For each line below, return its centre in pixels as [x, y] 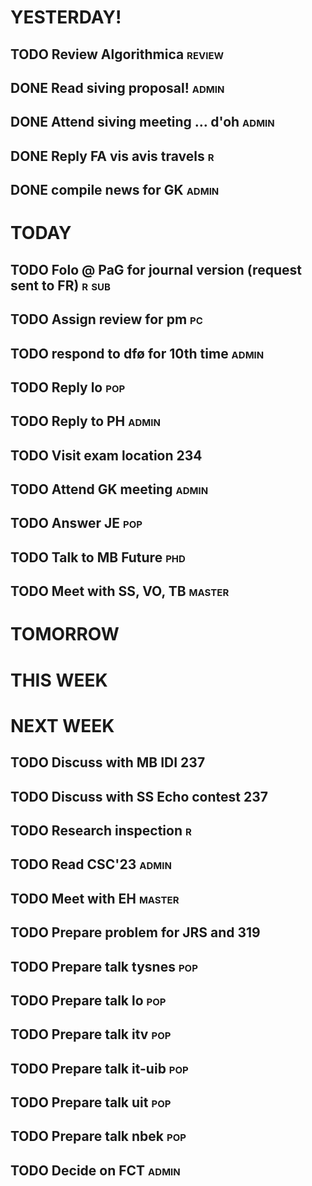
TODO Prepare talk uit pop [91, 1102]
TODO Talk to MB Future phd [98, 557]
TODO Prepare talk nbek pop [98, 1136]
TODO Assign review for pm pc [106, 319]
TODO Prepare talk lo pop [88, 1000]
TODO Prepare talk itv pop [91, 1034]
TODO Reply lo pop [68, 387]
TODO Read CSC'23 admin [91, 864]
